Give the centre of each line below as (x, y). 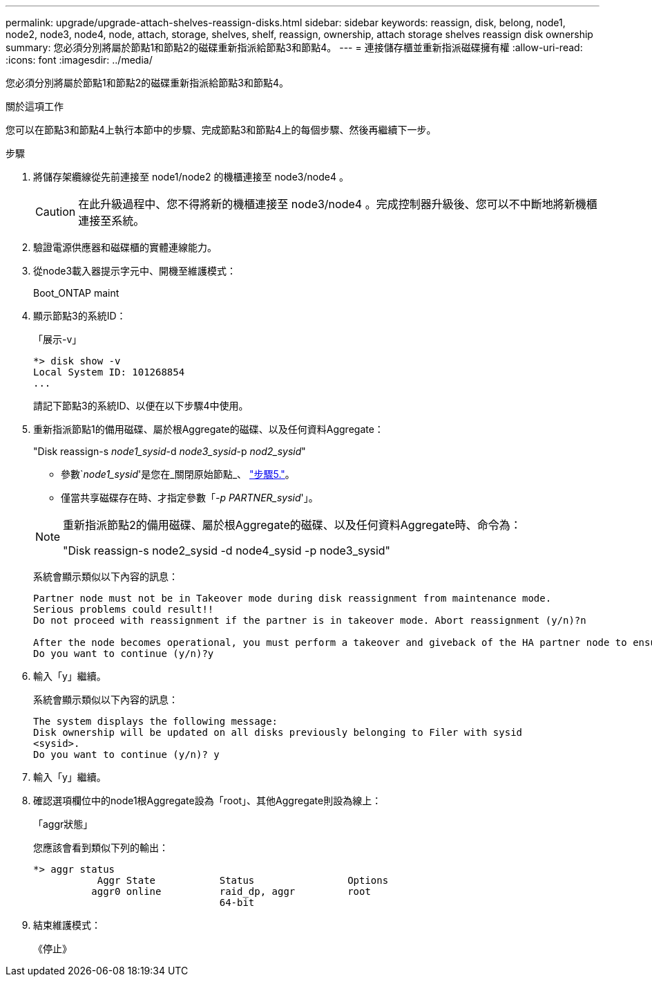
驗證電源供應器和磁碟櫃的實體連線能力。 (125, 247)
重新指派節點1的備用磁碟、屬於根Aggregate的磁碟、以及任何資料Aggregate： (209, 429)
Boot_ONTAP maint (76, 293)
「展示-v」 (58, 339)
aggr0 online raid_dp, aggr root (231, 891)
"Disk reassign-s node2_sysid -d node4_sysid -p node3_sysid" (227, 550)
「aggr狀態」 (63, 824)
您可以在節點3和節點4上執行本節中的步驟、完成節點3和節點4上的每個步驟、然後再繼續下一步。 (221, 130)
